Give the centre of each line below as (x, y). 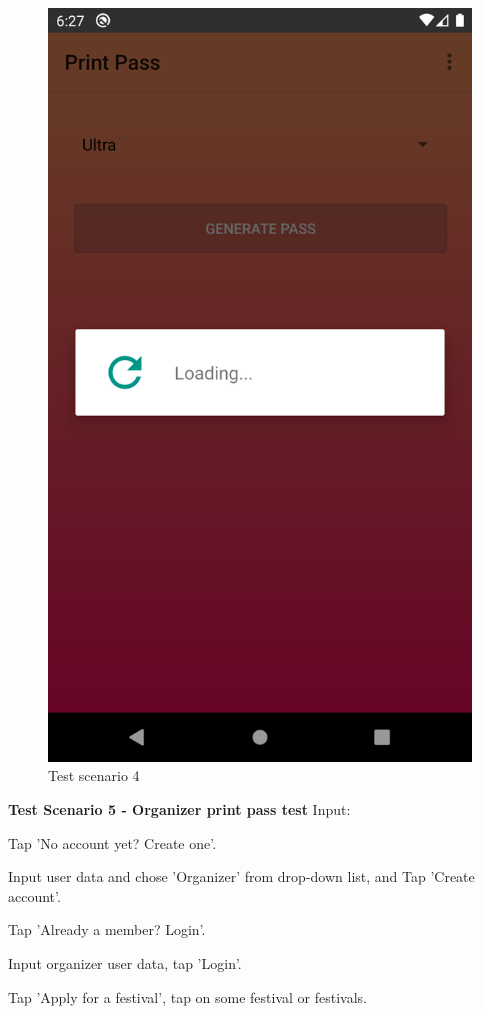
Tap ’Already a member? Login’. (107, 929)
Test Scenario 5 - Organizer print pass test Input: (179, 808)
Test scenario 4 (94, 775)
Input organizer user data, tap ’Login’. (125, 962)
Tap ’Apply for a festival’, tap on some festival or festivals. (188, 996)
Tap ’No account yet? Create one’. (112, 842)
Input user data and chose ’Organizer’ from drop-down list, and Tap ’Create (241, 876)
